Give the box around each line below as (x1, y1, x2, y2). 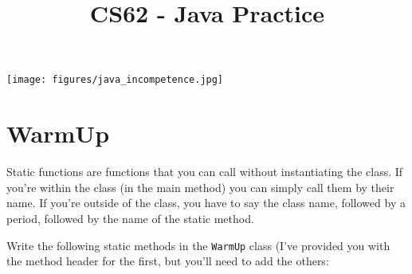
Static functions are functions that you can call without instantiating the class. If (6, 163, 403, 180)
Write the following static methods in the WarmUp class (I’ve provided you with (6, 237, 390, 253)
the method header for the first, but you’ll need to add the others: (6, 252, 329, 269)
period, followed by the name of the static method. (6, 209, 254, 226)
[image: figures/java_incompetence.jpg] (6, 74, 224, 86)
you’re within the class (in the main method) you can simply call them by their (6, 178, 394, 195)
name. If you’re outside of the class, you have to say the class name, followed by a (6, 194, 406, 211)
